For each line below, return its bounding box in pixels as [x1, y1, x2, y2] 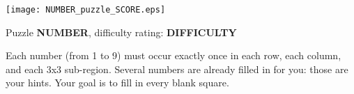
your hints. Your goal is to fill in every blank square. [6, 75, 229, 90]
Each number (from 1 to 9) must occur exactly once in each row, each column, [6, 48, 341, 63]
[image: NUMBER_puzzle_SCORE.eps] [6, 5, 166, 15]
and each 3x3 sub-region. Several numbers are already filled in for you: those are [6, 61, 348, 76]
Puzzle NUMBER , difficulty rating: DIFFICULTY [6, 24, 237, 39]
